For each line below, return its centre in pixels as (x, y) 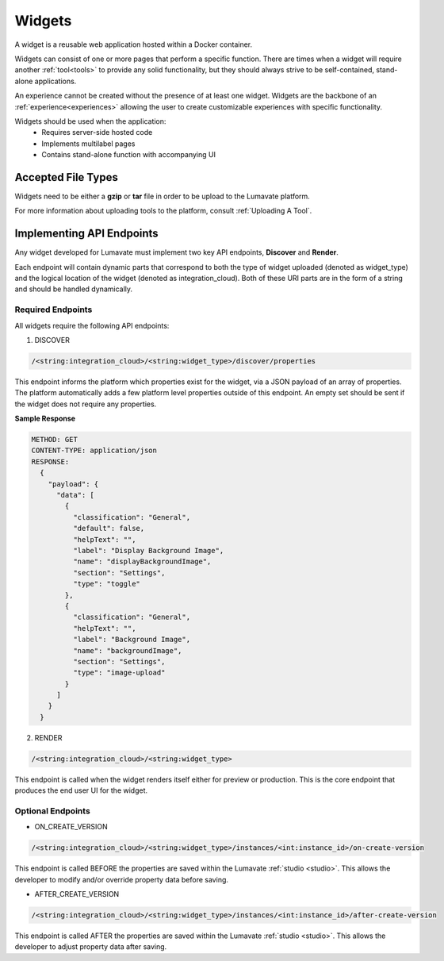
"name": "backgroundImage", (127, 650)
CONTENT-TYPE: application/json (94, 451)
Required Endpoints (54, 309)
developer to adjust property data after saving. (91, 947)
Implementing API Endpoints (86, 234)
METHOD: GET (55, 440)
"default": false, (109, 529)
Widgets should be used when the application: (90, 121)
